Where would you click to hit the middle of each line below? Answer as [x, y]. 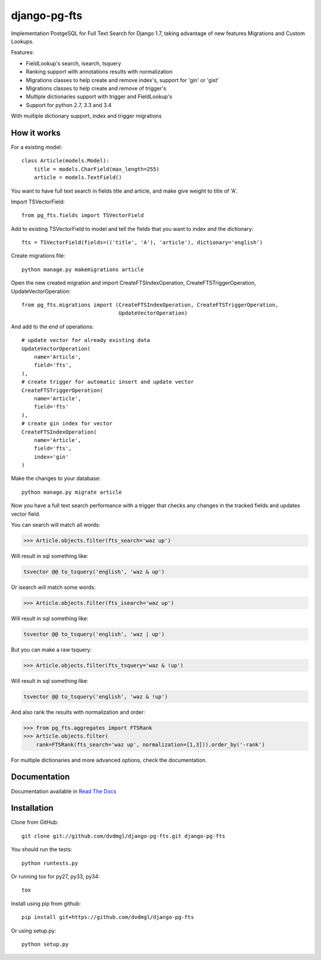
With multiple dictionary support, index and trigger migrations [86, 116]
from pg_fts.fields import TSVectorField [83, 215]
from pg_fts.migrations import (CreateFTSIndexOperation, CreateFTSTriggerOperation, [150, 305]
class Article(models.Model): [66, 161]
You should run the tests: [42, 849]
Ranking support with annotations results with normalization [99, 72]
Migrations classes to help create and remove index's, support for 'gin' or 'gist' [122, 80]
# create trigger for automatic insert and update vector [108, 382]
